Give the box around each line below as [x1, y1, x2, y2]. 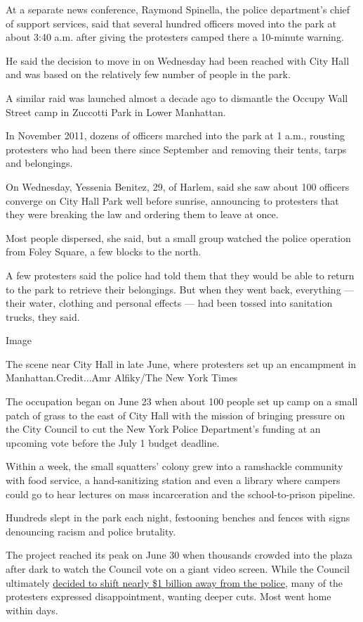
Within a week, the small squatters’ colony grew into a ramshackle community [6, 459, 343, 474]
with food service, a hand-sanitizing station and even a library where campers [6, 473, 341, 488]
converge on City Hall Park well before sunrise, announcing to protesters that [6, 193, 339, 208]
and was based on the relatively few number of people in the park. [6, 67, 291, 82]
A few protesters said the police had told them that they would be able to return [6, 267, 355, 282]
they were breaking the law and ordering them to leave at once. [6, 207, 279, 222]
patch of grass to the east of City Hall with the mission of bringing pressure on [6, 407, 345, 422]
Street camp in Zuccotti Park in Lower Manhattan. [6, 104, 226, 119]
